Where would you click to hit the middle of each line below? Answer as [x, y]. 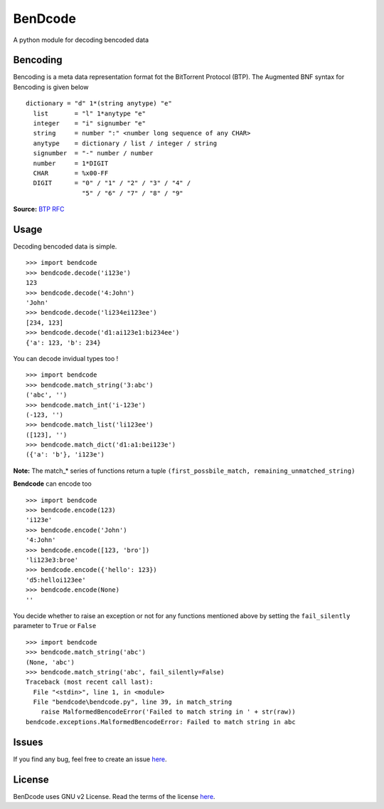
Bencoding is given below [51, 87]
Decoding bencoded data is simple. [65, 246]
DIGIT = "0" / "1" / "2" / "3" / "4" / [112, 183]
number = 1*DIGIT [71, 163]
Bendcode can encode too [53, 484]
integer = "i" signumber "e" [89, 124]
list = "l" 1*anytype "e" [89, 113]
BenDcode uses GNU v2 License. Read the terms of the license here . [114, 796]
